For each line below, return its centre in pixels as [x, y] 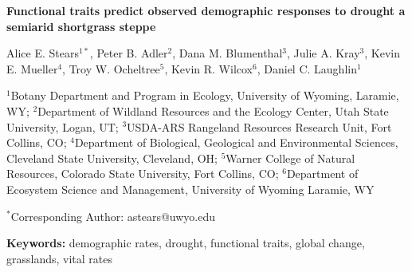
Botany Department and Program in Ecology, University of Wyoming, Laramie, [205, 95]
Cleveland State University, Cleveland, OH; [112, 158]
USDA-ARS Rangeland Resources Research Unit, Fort [259, 126]
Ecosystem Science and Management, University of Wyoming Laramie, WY [190, 189]
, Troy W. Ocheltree [111, 68]
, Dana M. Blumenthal [228, 53]
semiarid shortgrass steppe [81, 26]
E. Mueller [32, 68]
